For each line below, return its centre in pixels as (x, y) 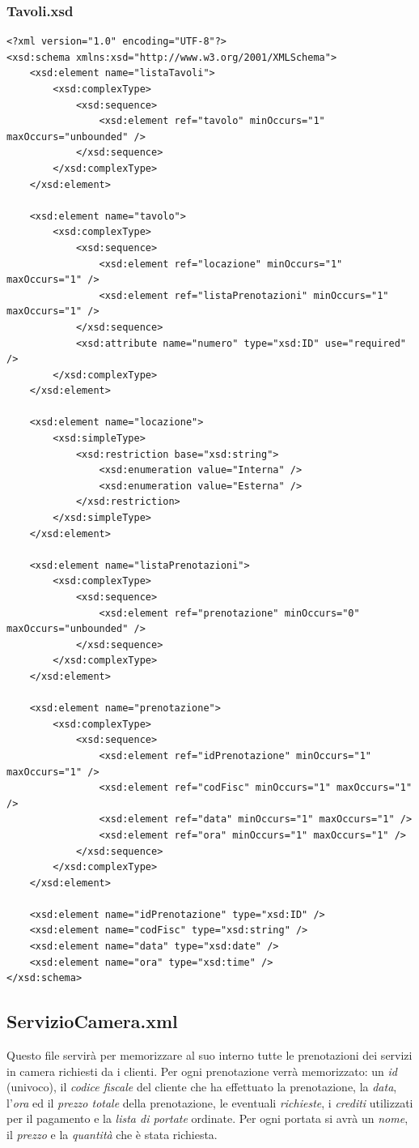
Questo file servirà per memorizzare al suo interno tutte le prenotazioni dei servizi (209, 1055)
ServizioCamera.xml (92, 1021)
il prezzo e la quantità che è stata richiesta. (112, 1135)
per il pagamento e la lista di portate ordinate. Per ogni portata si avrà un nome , (207, 1118)
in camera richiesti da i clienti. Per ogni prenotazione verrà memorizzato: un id (202, 1071)
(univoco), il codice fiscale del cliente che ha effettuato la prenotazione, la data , (202, 1087)
